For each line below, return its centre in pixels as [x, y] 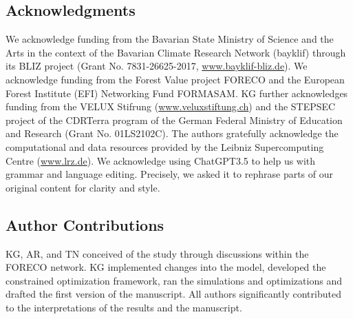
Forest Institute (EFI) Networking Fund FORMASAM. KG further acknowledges [177, 93]
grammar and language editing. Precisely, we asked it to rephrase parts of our [169, 174]
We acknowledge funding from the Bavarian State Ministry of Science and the [170, 39]
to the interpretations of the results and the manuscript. [124, 307]
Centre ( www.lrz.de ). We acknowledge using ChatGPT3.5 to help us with [161, 160]
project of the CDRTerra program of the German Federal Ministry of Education [174, 120]
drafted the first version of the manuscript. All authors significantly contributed [173, 294]
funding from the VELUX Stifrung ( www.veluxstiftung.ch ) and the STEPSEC [171, 106]
